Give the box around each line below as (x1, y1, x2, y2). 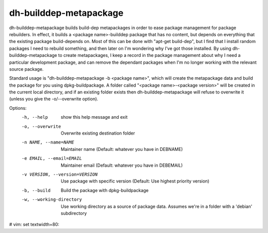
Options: (9, 105, 27, 111)
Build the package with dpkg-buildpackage (61, 187, 149, 193)
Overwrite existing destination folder (61, 130, 135, 136)
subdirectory (61, 210, 87, 216)
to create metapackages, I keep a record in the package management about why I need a (58, 52, 241, 58)
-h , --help (21, 114, 48, 120)
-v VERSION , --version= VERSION (21, 171, 98, 177)
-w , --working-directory (21, 197, 82, 202)
